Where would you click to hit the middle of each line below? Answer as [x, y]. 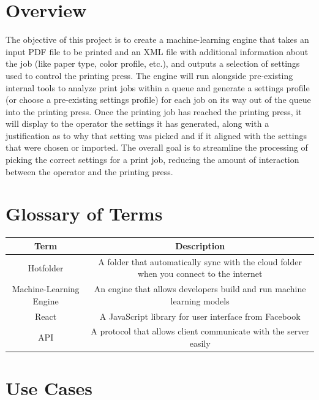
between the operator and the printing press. [89, 171]
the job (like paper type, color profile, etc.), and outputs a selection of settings [153, 63]
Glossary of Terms [84, 213]
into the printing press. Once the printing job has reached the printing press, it [154, 111]
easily [200, 343]
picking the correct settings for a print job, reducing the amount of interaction [152, 160]
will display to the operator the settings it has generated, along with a [137, 123]
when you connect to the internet [200, 274]
